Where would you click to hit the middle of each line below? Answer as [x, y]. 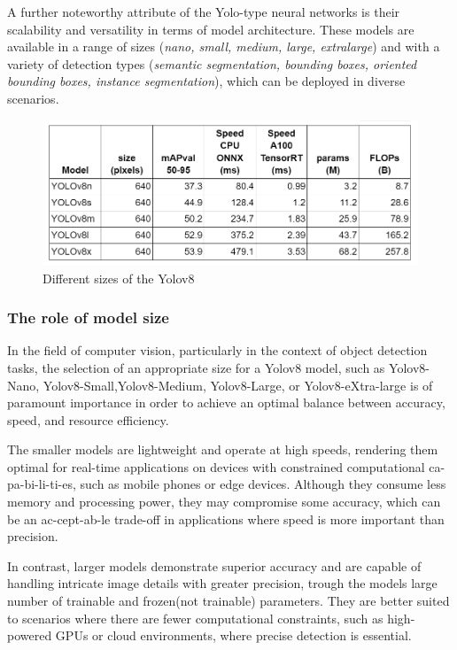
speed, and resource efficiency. [88, 419]
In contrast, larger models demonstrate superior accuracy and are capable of [214, 565]
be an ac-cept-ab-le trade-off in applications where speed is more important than [226, 518]
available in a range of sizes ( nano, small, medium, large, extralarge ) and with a [224, 46]
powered [30, 635]
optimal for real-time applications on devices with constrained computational [216, 466]
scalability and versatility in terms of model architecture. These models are [211, 29]
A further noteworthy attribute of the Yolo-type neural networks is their [204, 12]
